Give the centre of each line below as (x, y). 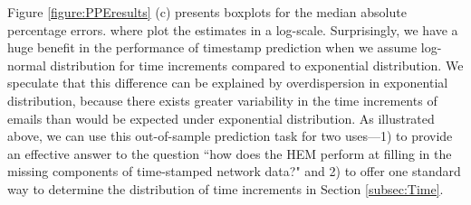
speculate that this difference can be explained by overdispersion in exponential (228, 83)
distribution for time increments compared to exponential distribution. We (257, 65)
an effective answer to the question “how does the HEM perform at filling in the (230, 153)
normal (27, 65)
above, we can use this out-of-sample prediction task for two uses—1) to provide (230, 136)
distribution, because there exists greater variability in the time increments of (222, 100)
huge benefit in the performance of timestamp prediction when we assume (212, 47)
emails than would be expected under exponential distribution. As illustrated (221, 118)
